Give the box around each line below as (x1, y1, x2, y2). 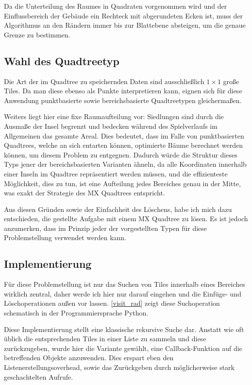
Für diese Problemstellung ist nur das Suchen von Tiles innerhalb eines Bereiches (4, 279, 245, 289)
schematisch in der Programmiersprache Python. (4, 308, 149, 318)
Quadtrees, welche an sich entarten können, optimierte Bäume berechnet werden (4, 140, 243, 150)
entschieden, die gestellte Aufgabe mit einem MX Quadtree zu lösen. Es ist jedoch (4, 213, 248, 224)
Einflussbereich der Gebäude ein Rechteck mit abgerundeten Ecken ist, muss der (4, 10, 243, 20)
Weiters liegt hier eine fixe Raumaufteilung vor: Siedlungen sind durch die (4, 111, 224, 122)
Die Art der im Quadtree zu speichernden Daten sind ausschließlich (4, 76, 204, 86)
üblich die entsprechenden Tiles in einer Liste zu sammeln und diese (4, 333, 206, 344)
